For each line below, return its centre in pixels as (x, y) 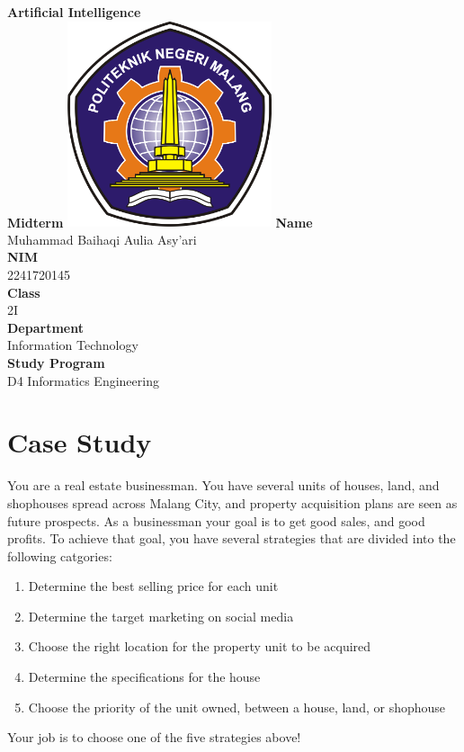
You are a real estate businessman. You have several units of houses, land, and (223, 485)
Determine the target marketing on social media (161, 616)
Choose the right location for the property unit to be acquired (200, 646)
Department (45, 327)
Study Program (56, 363)
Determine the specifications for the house (144, 677)
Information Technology (73, 345)
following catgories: (60, 555)
